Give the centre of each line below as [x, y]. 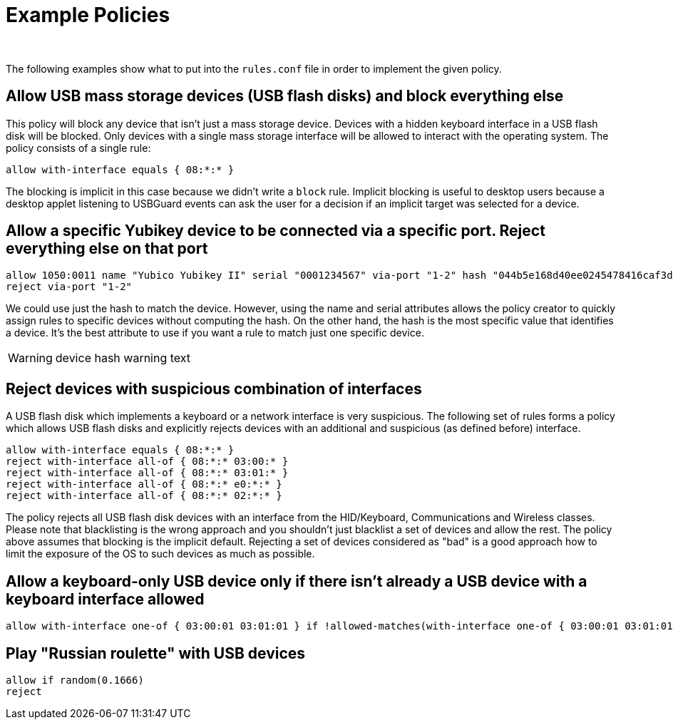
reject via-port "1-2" [69, 287]
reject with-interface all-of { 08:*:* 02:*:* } [144, 496]
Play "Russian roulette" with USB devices [156, 653]
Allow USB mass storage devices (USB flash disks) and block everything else [285, 96]
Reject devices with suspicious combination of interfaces [214, 389]
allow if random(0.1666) [75, 680]
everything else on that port [107, 249]
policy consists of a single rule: [78, 148]
